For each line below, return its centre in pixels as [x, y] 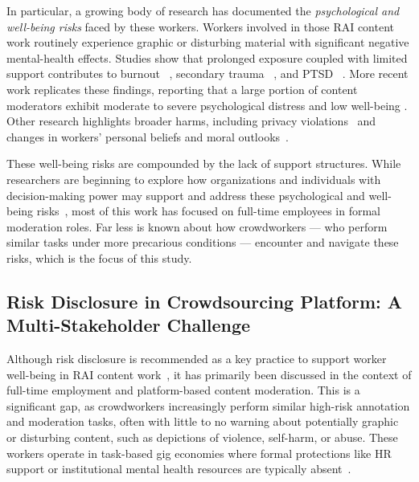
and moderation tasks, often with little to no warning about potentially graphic [203, 421]
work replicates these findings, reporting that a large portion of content [182, 89]
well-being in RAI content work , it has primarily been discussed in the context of [209, 374]
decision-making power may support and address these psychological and [186, 195]
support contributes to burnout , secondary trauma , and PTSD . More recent [207, 74]
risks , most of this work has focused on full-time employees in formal [208, 211]
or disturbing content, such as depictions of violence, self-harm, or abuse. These [202, 437]
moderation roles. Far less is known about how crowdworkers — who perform [197, 226]
